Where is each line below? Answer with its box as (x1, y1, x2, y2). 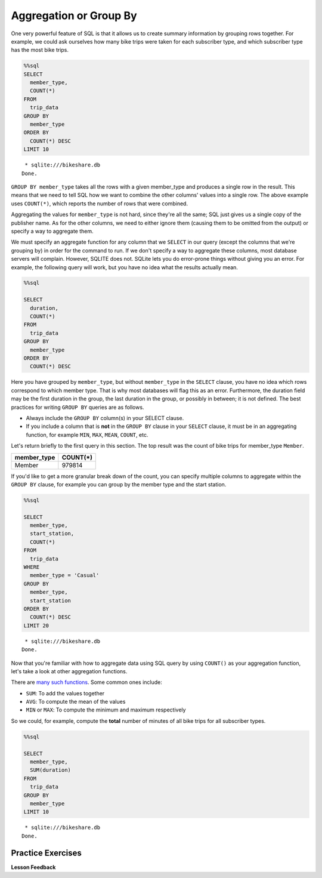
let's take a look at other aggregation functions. (11, 667, 128, 674)
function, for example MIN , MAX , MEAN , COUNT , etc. (26, 431, 148, 438)
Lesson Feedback (11, 863, 56, 871)
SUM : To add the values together (26, 689, 105, 697)
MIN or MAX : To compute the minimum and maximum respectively (26, 706, 186, 713)
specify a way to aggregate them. (11, 227, 94, 235)
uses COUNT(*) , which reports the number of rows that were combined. (11, 200, 188, 207)
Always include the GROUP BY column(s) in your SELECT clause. (26, 414, 184, 421)
